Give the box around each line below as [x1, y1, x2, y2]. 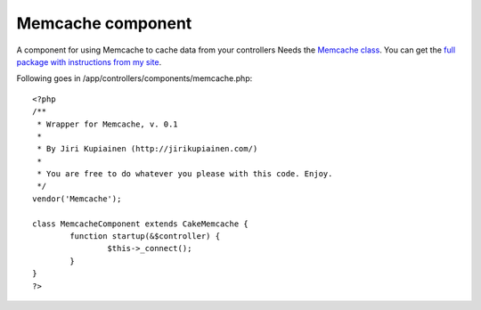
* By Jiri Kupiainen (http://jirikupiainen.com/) [37, 143, 258, 154]
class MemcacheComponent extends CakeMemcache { [32, 218, 249, 229]
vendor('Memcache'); [32, 193, 122, 204]
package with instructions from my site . [16, 56, 162, 67]
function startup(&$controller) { [69, 232, 221, 241]
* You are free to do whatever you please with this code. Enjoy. [37, 169, 333, 179]
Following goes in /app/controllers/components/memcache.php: [16, 73, 253, 84]
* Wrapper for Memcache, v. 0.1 [37, 118, 178, 129]
